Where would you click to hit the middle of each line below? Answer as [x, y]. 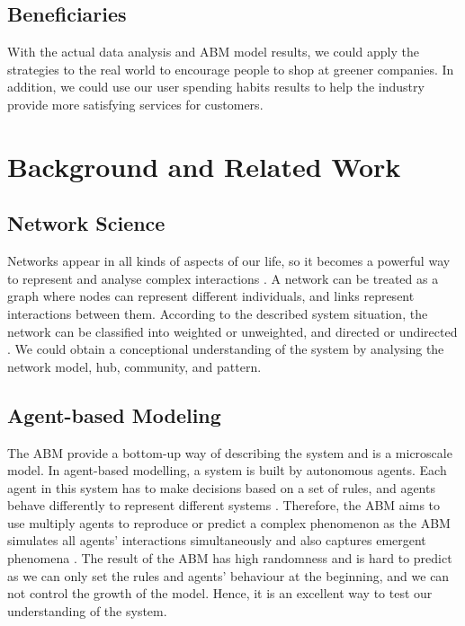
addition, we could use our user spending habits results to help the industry [216, 87]
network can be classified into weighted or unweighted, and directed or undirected [232, 331]
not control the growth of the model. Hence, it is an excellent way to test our [220, 593]
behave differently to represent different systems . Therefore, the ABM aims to [224, 505]
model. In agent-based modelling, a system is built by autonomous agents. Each [227, 470]
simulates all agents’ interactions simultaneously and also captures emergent [217, 540]
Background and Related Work [204, 166]
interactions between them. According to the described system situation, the [218, 313]
